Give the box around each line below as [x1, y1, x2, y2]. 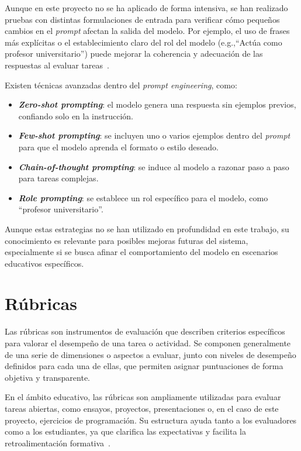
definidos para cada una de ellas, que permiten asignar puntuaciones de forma [5, 360, 283, 372]
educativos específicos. [5, 257, 84, 269]
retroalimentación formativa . [5, 436, 110, 449]
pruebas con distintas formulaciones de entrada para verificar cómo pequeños [5, 13, 280, 25]
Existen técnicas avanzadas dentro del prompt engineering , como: [5, 78, 237, 91]
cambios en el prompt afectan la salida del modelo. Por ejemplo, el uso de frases [5, 25, 290, 37]
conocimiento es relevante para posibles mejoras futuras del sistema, [5, 234, 248, 246]
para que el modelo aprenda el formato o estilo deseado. [18, 140, 219, 153]
